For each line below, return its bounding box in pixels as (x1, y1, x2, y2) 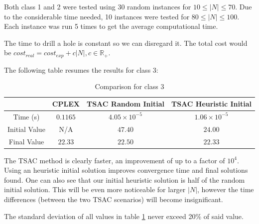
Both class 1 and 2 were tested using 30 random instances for (4, 1, 191, 11)
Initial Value (7, 123, 45, 134)
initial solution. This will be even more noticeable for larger (4, 184, 186, 195)
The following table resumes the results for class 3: (4, 64, 158, 75)
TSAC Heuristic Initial (171, 99, 252, 109)
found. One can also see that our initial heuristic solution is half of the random (4, 174, 245, 185)
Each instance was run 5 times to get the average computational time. (4, 21, 218, 31)
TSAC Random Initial (86, 99, 164, 109)
